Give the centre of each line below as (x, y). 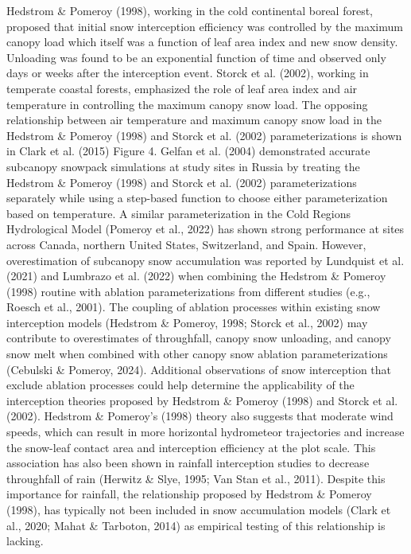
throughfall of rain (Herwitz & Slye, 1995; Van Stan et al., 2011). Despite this (196, 478)
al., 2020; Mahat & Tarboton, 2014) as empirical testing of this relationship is (196, 525)
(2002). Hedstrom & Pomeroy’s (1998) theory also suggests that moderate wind (200, 416)
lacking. (25, 541)
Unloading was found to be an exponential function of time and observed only (196, 57)
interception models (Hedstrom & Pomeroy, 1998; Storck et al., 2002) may (187, 322)
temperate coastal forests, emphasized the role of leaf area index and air (182, 88)
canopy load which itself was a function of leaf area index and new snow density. (202, 42)
